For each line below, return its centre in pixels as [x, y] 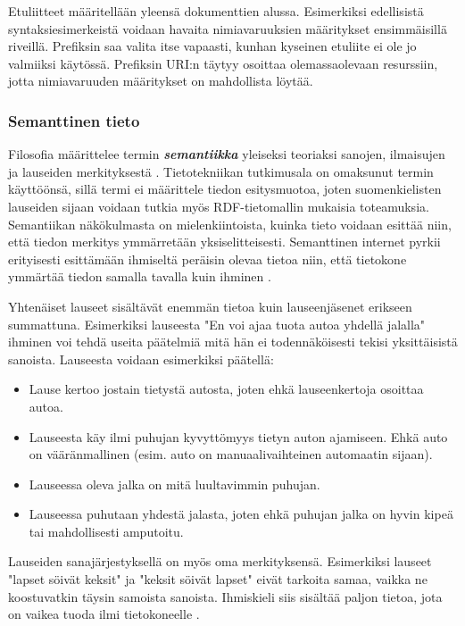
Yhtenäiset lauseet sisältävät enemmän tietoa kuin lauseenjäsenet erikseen [210, 306]
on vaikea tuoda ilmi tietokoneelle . [104, 614]
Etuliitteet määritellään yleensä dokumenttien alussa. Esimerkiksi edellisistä [216, 11]
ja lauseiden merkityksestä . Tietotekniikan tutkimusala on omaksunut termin [221, 171]
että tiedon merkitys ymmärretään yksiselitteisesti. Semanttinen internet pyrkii [224, 242]
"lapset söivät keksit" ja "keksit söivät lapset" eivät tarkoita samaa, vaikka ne [218, 579]
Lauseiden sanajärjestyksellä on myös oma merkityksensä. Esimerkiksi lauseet [220, 561]
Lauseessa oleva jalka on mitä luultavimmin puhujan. [174, 484]
